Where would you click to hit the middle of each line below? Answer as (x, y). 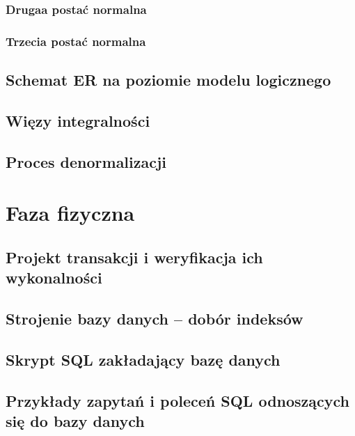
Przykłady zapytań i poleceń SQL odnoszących (178, 400)
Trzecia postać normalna (76, 41)
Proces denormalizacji (86, 161)
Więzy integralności (78, 120)
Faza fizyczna (70, 213)
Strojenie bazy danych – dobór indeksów (155, 318)
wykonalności (54, 278)
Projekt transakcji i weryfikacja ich (134, 257)
